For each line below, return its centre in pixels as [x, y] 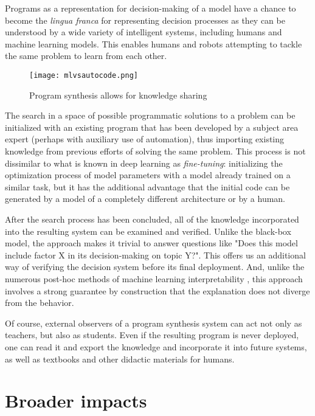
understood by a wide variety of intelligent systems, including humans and [144, 32]
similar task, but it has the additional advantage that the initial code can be [147, 186]
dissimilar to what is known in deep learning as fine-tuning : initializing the [144, 163]
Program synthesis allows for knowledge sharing [118, 95]
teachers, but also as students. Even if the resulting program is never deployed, [152, 335]
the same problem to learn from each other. [86, 56]
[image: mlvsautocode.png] [84, 75]
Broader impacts [76, 400]
